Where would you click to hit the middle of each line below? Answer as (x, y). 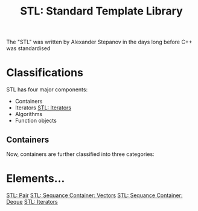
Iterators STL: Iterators (43, 108)
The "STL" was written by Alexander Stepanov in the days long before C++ (99, 42)
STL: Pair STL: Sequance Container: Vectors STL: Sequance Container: (94, 195)
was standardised (28, 48)
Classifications (45, 73)
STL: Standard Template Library (101, 11)
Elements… (36, 179)
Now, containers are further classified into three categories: (81, 154)
